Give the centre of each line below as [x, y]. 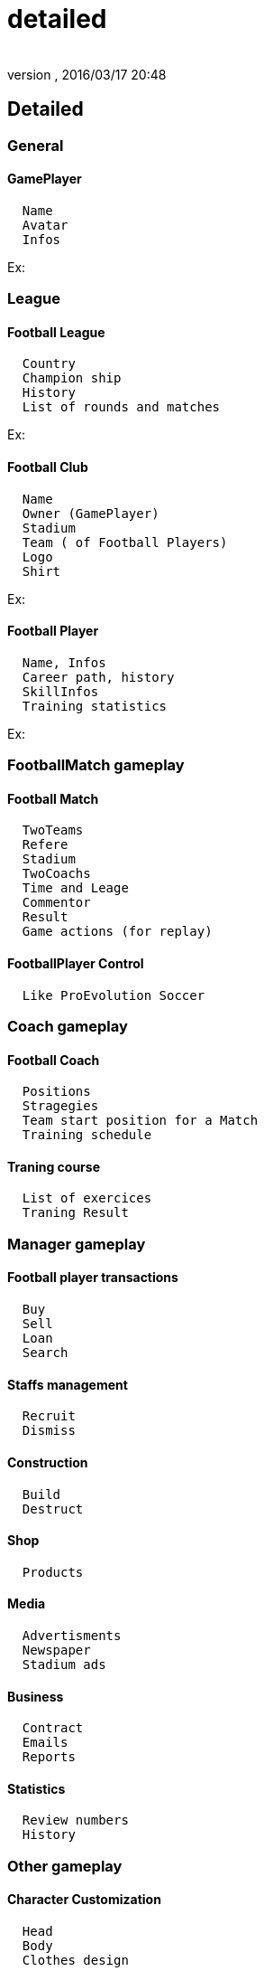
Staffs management [68, 1384]
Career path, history [98, 677]
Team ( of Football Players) [125, 542]
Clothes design [75, 1960]
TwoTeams [53, 830]
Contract [53, 1728]
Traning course [54, 1166]
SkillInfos [60, 691]
